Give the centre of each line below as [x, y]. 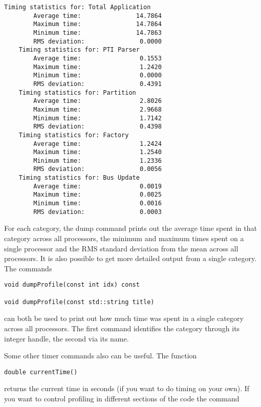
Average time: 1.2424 [97, 144]
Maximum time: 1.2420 [97, 67]
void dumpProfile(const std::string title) [79, 302]
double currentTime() [41, 372]
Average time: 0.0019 [97, 186]
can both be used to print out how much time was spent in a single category [124, 318]
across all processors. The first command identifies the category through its [122, 328]
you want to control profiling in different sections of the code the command [122, 398]
